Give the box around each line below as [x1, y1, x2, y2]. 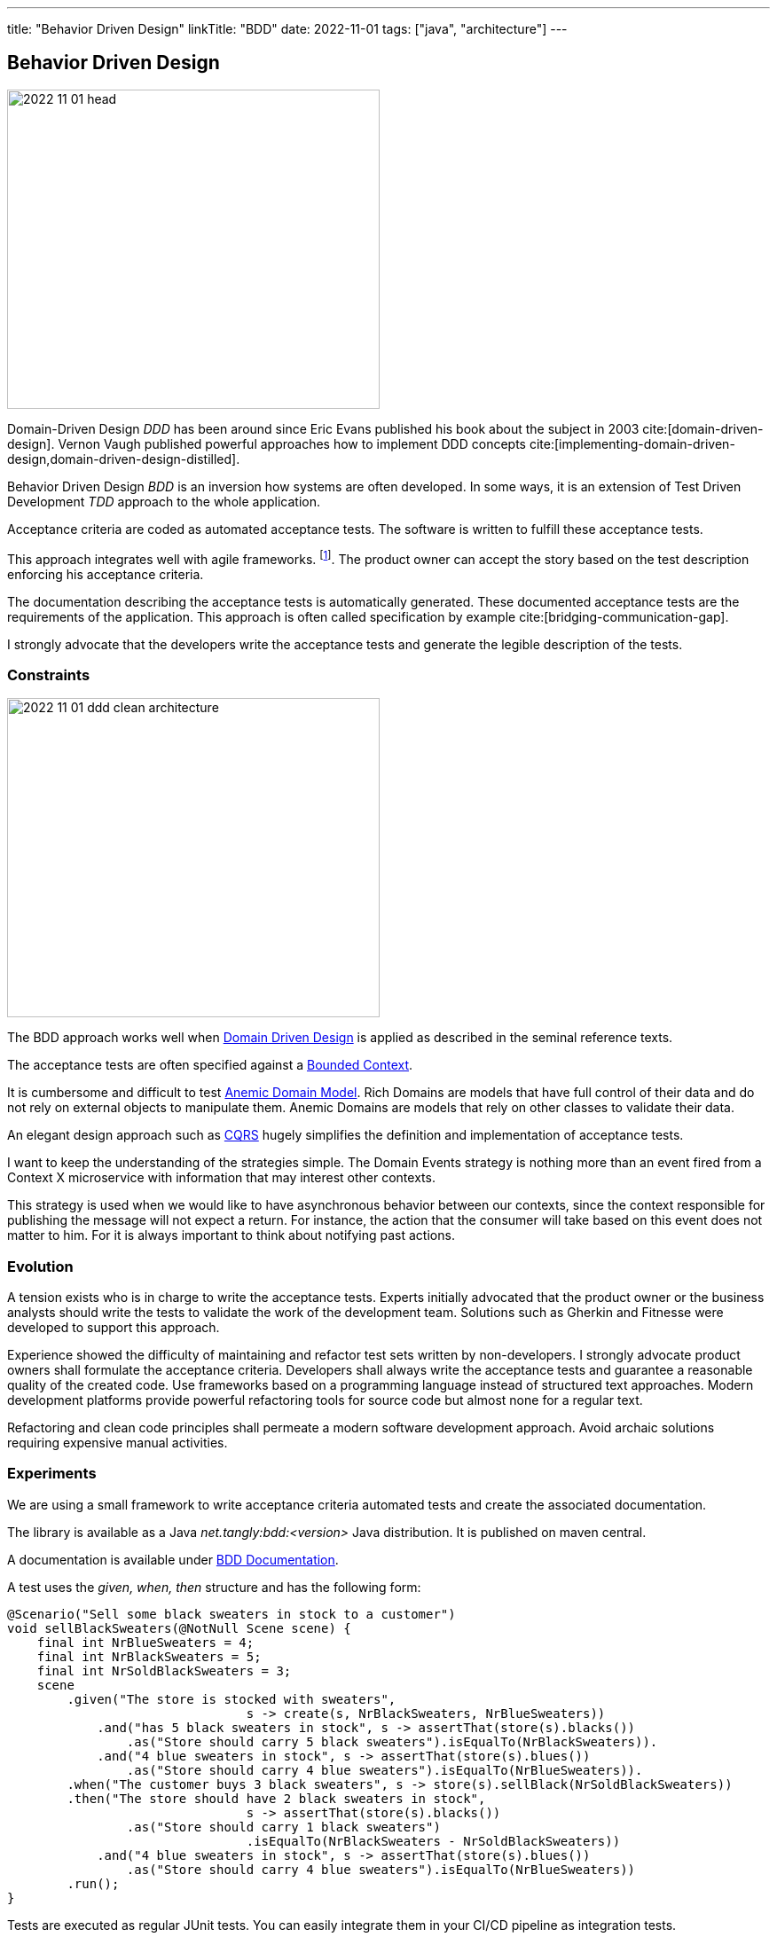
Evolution [7, 1257, 74, 1275]
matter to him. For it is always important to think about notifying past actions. [7, 1227, 455, 1243]
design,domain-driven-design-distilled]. [7, 451, 240, 467]
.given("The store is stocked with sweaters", [67, 1691, 396, 1706]
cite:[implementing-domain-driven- [529, 435, 735, 451]
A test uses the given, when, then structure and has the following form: [7, 1579, 421, 1595]
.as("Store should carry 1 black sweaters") [126, 1819, 441, 1834]
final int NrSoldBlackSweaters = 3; [36, 1663, 292, 1678]
